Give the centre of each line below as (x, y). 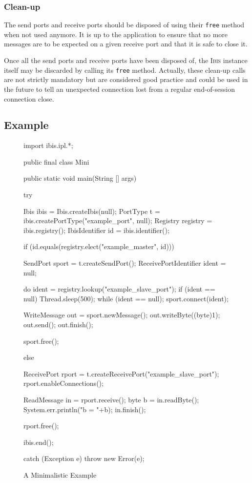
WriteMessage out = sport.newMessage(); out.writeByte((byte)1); (122, 315)
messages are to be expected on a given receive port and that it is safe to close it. (126, 44)
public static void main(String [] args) (80, 178)
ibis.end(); (39, 442)
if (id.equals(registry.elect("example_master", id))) (99, 246)
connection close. (29, 98)
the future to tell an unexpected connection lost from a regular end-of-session (119, 89)
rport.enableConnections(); (63, 383)
